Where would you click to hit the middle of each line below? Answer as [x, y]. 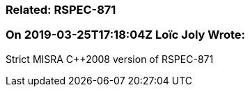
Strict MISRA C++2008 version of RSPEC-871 [110, 59]
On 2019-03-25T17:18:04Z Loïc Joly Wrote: [125, 35]
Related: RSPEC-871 [61, 10]
